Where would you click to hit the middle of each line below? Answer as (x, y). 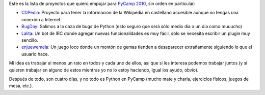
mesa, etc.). (21, 86)
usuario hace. (35, 54)
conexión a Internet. (42, 19)
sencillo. (30, 40)
